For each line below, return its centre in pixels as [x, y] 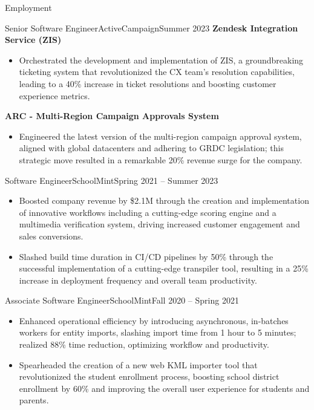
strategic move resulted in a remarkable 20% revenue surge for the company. [161, 159]
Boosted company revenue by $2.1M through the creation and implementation [164, 200]
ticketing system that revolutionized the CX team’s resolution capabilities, [157, 72]
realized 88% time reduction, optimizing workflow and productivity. [144, 344]
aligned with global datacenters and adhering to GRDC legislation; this [151, 148]
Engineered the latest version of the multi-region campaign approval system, [160, 136]
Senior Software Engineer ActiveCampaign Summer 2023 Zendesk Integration [152, 28]
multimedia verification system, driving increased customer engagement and [159, 224]
